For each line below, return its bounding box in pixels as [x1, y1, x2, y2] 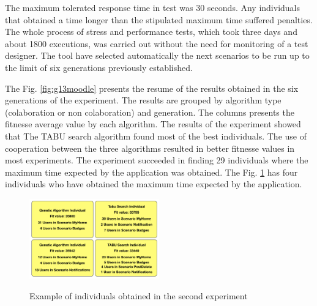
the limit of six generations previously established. [5, 61, 193, 73]
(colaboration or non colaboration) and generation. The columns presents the [5, 105, 294, 118]
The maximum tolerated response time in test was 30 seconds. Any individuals [5, 1, 300, 13]
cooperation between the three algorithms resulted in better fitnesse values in [5, 141, 295, 154]
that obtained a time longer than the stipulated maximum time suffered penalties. [5, 13, 313, 26]
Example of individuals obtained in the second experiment [29, 289, 248, 302]
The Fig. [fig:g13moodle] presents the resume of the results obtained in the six [5, 81, 299, 94]
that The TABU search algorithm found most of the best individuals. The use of [5, 129, 307, 142]
